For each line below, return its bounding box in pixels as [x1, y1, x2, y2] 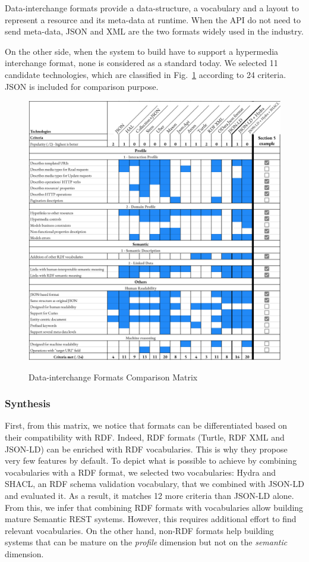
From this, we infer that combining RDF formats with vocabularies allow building [5, 501, 304, 513]
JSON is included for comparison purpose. [5, 80, 159, 92]
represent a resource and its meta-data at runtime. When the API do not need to [5, 13, 301, 26]
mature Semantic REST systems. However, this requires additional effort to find [5, 513, 297, 525]
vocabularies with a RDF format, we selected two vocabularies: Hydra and [5, 466, 276, 478]
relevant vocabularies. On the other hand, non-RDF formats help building [5, 524, 274, 536]
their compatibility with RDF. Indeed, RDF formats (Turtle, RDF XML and [5, 431, 285, 444]
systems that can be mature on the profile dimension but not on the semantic [5, 536, 288, 548]
